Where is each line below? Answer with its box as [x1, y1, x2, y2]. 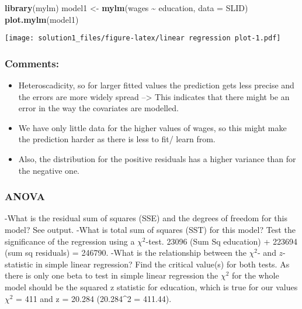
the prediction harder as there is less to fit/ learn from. [18, 133, 216, 145]
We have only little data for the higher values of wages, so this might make [18, 121, 287, 133]
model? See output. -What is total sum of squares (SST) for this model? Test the [5, 224, 296, 236]
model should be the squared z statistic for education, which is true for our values [5, 281, 298, 293]
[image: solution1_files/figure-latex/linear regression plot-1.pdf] [5, 34, 281, 43]
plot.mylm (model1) [5, 13, 79, 25]
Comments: [5, 56, 59, 70]
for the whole [232, 269, 279, 281]
